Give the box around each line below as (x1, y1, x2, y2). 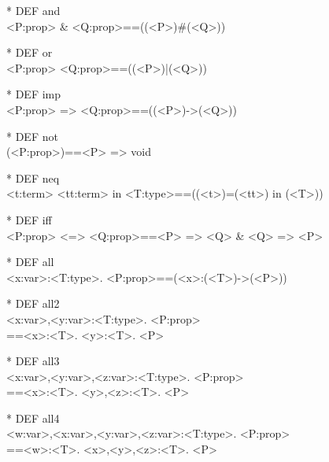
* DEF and (6, 2, 61, 18)
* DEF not (6, 128, 58, 144)
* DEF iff (6, 211, 52, 227)
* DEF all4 (6, 409, 60, 426)
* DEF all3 (6, 353, 60, 369)
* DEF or (6, 44, 53, 61)
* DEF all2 (6, 295, 60, 312)
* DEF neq (6, 169, 60, 186)
